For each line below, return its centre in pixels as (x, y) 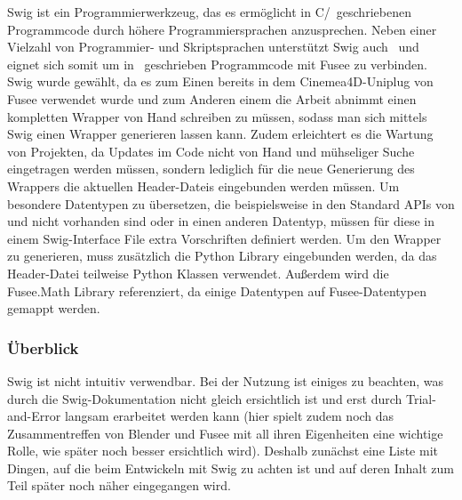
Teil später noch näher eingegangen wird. (119, 485)
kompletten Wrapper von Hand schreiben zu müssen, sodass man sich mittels (217, 116)
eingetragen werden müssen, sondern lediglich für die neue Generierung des (211, 169)
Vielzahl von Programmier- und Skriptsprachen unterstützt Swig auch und (213, 47)
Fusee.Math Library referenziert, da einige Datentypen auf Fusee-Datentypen (217, 290)
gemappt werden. (54, 308)
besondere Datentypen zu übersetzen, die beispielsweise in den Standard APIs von (231, 203)
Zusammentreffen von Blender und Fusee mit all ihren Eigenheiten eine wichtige (225, 433)
